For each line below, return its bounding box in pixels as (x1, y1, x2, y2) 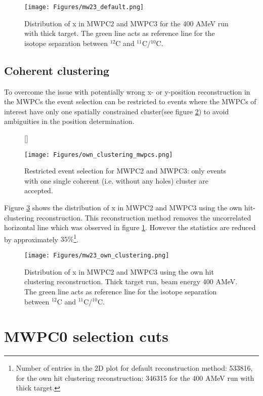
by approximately (4, 234, 59, 244)
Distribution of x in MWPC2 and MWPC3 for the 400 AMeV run (24, 18, 229, 28)
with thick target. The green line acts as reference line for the (24, 28, 215, 38)
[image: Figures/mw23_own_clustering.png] (24, 252, 169, 259)
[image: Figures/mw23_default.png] (24, 4, 144, 11)
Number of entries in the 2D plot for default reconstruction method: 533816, (16, 363, 253, 373)
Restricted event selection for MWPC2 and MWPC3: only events (24, 165, 227, 176)
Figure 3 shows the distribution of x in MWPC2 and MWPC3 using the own (4, 202, 242, 213)
